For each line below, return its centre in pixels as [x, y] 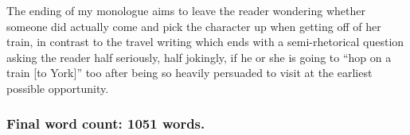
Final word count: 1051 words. [106, 123]
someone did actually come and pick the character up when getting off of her [194, 26]
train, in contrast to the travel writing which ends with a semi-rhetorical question [205, 42]
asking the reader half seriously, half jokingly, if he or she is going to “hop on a [199, 57]
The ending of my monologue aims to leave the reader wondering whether [186, 10]
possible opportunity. [58, 88]
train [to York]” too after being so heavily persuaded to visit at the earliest [189, 73]
